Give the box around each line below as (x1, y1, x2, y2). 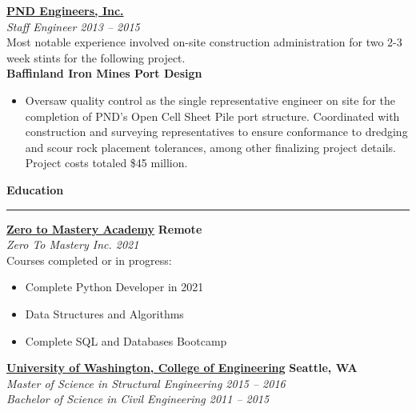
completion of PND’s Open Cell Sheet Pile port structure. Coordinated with (25, 107, 400, 124)
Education (6, 181, 64, 198)
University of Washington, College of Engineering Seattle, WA (6, 359, 358, 376)
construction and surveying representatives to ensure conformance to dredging (25, 123, 408, 140)
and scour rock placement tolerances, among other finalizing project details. (25, 138, 396, 155)
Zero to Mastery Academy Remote (6, 220, 202, 237)
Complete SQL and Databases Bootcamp (25, 332, 227, 349)
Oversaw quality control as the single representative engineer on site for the (25, 91, 395, 108)
